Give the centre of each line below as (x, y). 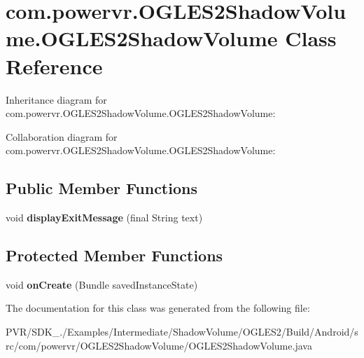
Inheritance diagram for (56, 99)
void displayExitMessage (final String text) (104, 218)
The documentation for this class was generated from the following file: (158, 308)
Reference (54, 66)
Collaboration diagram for (62, 136)
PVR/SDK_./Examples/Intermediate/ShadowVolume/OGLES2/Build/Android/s (182, 332)
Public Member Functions (101, 188)
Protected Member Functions (114, 255)
